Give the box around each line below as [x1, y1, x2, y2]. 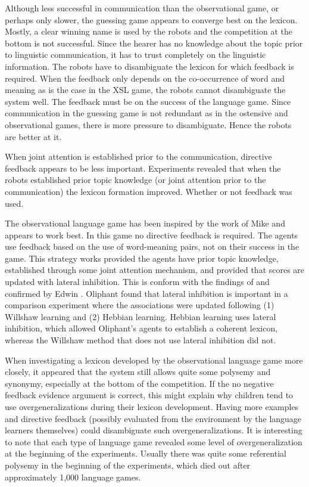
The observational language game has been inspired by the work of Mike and [5, 217, 285, 229]
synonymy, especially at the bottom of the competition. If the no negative [5, 377, 274, 389]
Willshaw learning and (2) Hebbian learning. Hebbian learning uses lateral [5, 310, 276, 322]
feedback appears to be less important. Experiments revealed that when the [5, 162, 281, 174]
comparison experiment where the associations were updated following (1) [5, 299, 274, 311]
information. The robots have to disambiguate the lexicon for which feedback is [5, 60, 294, 72]
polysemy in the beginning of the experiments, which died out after [5, 458, 251, 471]
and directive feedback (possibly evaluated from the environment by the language [5, 412, 302, 424]
